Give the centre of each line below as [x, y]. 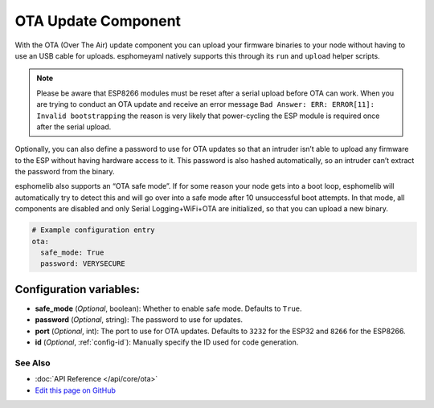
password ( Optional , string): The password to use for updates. [139, 320]
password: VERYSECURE [83, 264]
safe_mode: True [72, 253]
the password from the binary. [65, 172]
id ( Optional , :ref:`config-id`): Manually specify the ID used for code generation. [167, 342]
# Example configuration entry [94, 230]
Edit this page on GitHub [76, 390]
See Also [33, 363]
